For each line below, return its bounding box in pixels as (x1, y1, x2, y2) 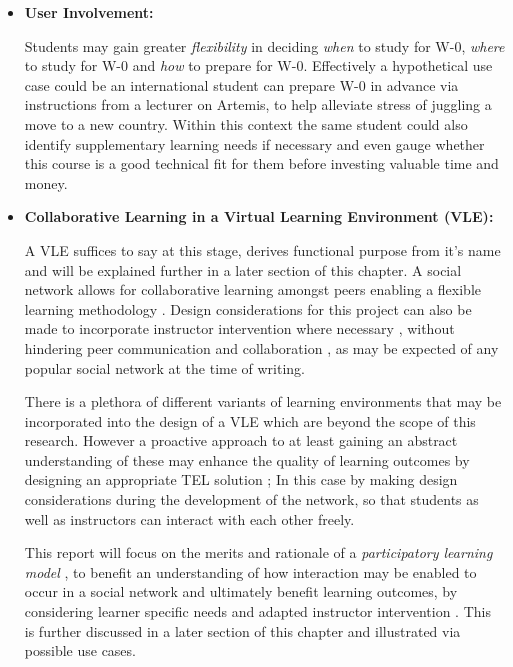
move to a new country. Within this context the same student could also (24, 113, 468, 134)
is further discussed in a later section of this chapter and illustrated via (24, 620, 461, 641)
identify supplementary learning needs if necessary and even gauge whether (24, 133, 485, 154)
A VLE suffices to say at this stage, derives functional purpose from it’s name (24, 239, 501, 260)
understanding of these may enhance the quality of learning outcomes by (24, 449, 470, 470)
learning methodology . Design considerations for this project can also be (24, 298, 472, 319)
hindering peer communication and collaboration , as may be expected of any (24, 337, 499, 358)
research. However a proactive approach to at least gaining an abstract (24, 430, 458, 451)
